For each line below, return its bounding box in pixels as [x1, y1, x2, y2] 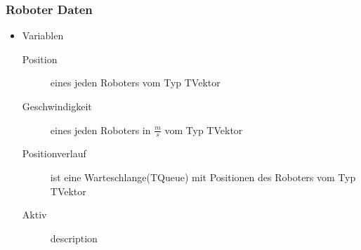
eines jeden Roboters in [50, 122, 151, 137]
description [50, 230, 98, 245]
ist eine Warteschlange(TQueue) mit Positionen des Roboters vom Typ [50, 170, 356, 185]
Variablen [22, 28, 64, 43]
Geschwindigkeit [22, 99, 92, 113]
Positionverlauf [22, 146, 86, 161]
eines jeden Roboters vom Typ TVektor [50, 75, 221, 90]
